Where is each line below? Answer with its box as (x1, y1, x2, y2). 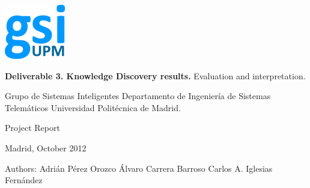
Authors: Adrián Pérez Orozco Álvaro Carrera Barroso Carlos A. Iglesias (5, 162, 273, 174)
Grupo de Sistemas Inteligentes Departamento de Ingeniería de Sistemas (5, 89, 271, 102)
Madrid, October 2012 (5, 141, 87, 154)
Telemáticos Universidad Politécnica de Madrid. (5, 101, 181, 114)
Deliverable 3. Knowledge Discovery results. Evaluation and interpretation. (5, 69, 306, 82)
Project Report (5, 121, 60, 134)
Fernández (5, 174, 43, 186)
